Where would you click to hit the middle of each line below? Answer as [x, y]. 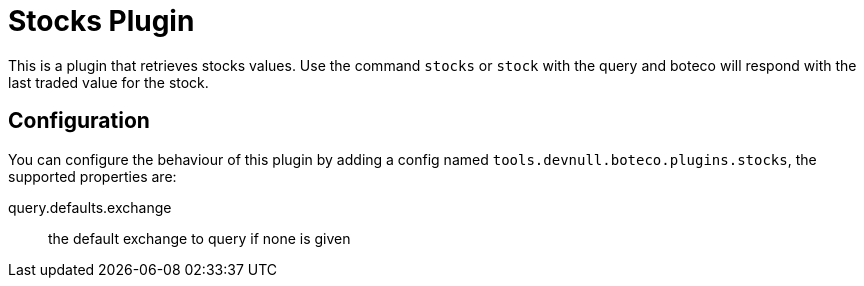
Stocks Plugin [101, 21]
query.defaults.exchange [90, 207]
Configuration [79, 121]
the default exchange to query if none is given [199, 238]
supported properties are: [92, 176]
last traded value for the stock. [108, 82]
